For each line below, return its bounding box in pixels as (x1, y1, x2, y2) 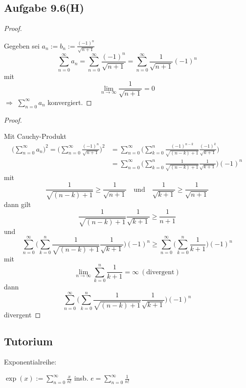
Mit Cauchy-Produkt (4, 131, 67, 141)
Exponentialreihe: (4, 356, 57, 366)
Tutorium (4, 333, 53, 348)
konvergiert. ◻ (47, 97, 92, 107)
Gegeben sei (4, 40, 40, 51)
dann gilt (4, 199, 31, 209)
